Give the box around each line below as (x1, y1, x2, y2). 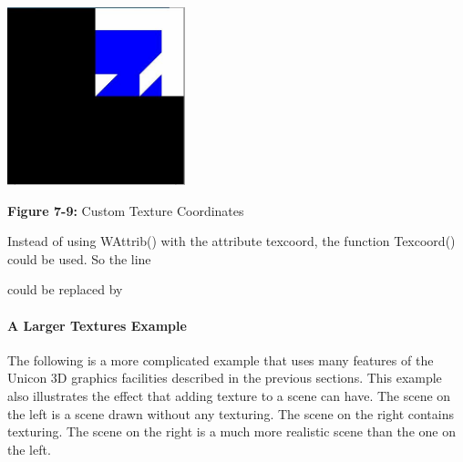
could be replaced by (7, 280, 123, 299)
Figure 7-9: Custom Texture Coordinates (7, 200, 244, 220)
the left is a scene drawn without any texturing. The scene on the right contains (7, 404, 455, 423)
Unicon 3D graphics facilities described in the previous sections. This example (7, 368, 442, 387)
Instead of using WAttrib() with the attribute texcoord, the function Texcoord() (7, 231, 456, 251)
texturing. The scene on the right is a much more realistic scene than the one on (7, 422, 456, 441)
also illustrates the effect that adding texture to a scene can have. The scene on (7, 385, 451, 405)
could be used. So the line (7, 249, 151, 268)
